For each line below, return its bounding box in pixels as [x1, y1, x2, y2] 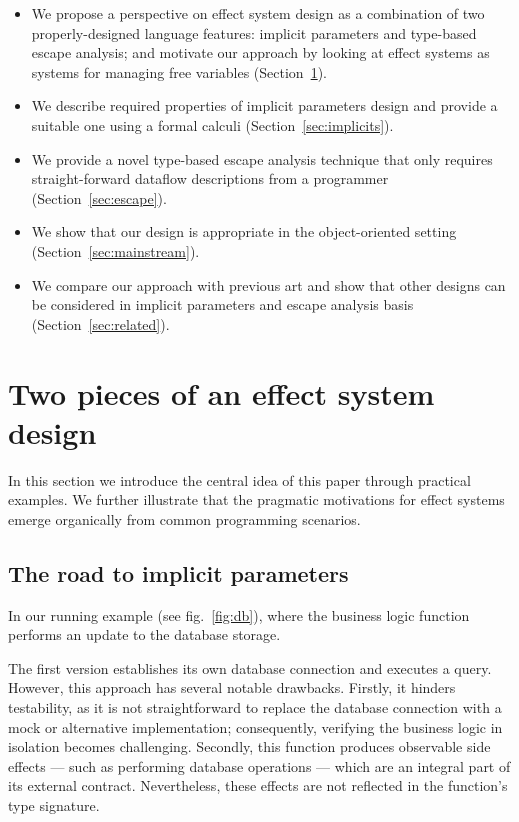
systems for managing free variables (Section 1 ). [31, 61, 327, 82]
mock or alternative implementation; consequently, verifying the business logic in [8, 716, 503, 737]
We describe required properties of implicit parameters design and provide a [31, 95, 498, 116]
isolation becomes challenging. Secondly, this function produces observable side [8, 736, 491, 757]
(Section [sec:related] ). [31, 313, 170, 334]
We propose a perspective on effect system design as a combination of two [31, 3, 485, 23]
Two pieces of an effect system [8, 372, 435, 413]
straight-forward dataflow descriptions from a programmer [31, 168, 389, 189]
